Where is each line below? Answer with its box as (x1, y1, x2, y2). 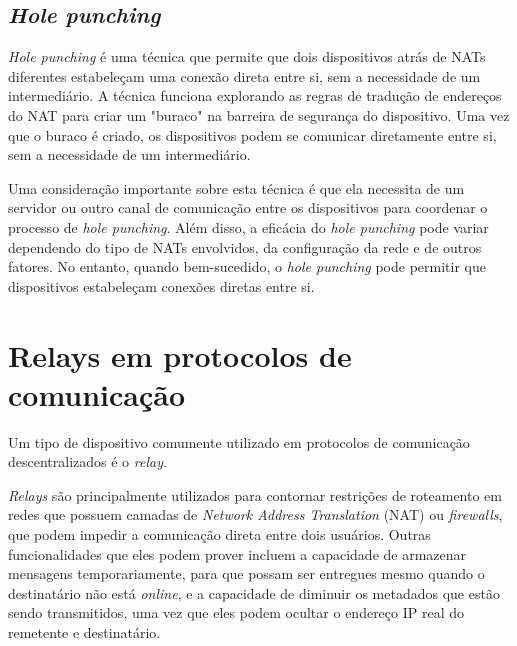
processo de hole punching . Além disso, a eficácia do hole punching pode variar (8, 216, 489, 237)
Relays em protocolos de (8, 334, 352, 375)
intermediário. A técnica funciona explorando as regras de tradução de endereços (8, 85, 502, 106)
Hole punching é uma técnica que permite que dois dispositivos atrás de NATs (8, 46, 486, 67)
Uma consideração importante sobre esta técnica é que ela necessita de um (8, 177, 465, 198)
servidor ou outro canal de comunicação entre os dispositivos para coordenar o (8, 197, 488, 218)
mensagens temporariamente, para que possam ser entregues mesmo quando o (8, 563, 485, 584)
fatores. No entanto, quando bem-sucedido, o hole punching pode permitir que (8, 256, 486, 277)
